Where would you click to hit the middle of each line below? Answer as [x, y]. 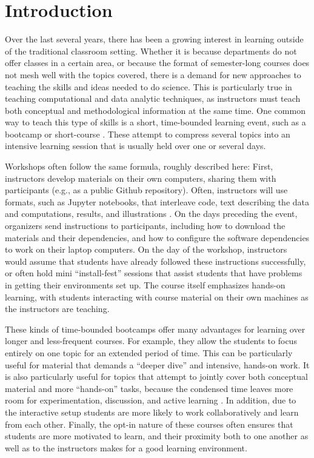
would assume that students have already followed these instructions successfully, [155, 261]
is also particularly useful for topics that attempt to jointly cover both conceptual [156, 377]
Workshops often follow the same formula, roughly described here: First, [139, 166]
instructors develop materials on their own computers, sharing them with [141, 178]
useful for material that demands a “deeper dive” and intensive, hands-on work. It [157, 364]
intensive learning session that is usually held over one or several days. [135, 146]
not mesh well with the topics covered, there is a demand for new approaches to [153, 74]
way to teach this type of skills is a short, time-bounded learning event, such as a [155, 122]
